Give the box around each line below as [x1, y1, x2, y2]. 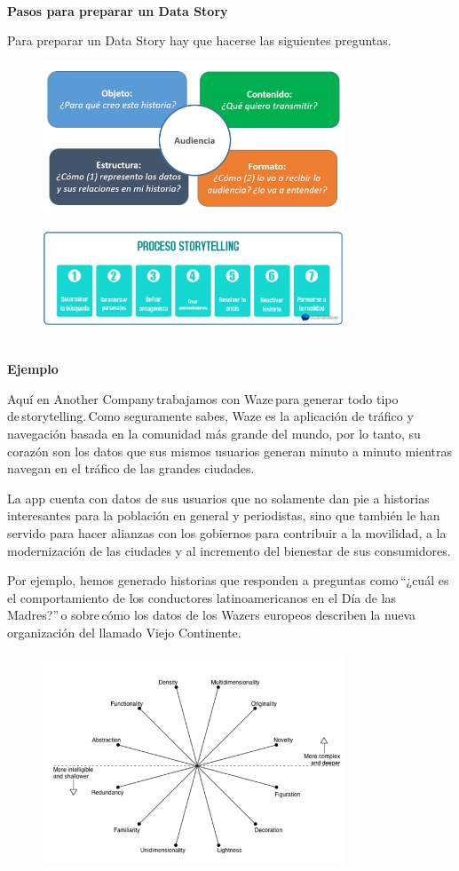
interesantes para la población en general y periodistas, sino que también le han [7, 506, 440, 525]
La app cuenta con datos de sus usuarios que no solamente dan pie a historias [7, 488, 430, 507]
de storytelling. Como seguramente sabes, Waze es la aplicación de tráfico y [7, 407, 414, 425]
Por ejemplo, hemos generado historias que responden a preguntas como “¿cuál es [7, 571, 449, 590]
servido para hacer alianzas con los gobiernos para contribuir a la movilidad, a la [7, 523, 447, 542]
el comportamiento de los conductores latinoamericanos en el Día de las [7, 588, 397, 606]
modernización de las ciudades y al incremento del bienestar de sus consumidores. [7, 541, 451, 559]
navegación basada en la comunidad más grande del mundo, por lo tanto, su [7, 424, 421, 442]
